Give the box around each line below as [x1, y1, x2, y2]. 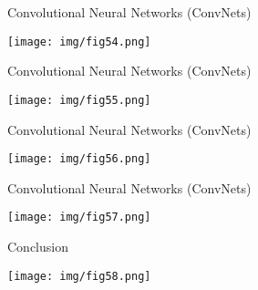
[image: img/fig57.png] [7, 211, 151, 224]
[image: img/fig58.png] [7, 269, 151, 283]
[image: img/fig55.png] [7, 93, 151, 107]
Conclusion [7, 237, 68, 255]
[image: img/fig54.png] [7, 35, 151, 48]
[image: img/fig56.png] [7, 152, 151, 166]
